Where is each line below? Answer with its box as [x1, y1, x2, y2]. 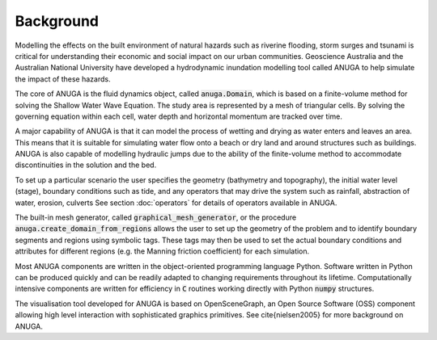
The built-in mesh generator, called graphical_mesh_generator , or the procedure [15, 212, 297, 222]
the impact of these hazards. [15, 73, 111, 84]
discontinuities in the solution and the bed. [15, 160, 157, 170]
